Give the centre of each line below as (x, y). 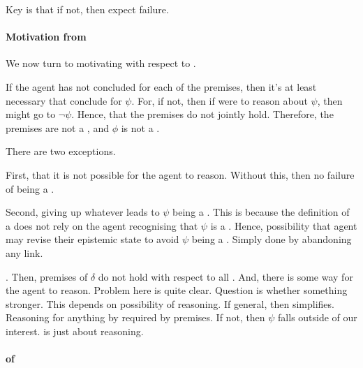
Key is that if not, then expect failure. (87, 9)
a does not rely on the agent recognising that (102, 225)
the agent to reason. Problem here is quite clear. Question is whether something (177, 290)
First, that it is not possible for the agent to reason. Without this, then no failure (180, 174)
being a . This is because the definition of (261, 212)
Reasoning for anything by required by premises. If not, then (135, 317)
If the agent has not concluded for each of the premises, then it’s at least (161, 86)
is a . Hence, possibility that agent (284, 225)
